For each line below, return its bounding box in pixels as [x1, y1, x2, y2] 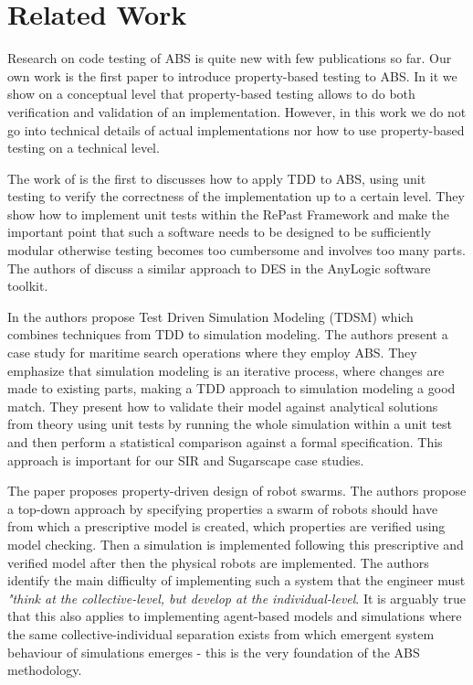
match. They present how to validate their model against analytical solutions [7, 396, 438, 415]
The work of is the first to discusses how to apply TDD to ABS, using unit [7, 168, 426, 187]
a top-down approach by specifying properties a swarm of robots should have [7, 498, 438, 518]
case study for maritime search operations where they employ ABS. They [7, 343, 417, 362]
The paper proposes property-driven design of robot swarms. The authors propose [7, 481, 467, 500]
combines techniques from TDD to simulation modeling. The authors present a [7, 325, 448, 344]
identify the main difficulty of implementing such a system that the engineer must [7, 571, 466, 590]
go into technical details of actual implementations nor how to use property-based [7, 120, 465, 139]
